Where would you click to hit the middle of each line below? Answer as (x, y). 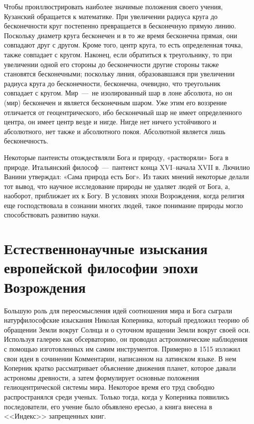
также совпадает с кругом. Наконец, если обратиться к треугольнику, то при (118, 54)
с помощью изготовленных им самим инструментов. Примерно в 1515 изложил (122, 348)
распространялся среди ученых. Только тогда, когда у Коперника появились (117, 396)
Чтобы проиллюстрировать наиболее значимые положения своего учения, (114, 6)
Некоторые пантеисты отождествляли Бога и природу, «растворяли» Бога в (116, 157)
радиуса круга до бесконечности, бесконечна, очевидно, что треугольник (112, 83)
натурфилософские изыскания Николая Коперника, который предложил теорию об (127, 320)
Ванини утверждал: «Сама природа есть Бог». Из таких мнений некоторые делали (127, 177)
